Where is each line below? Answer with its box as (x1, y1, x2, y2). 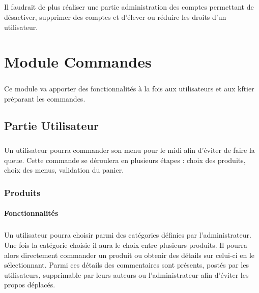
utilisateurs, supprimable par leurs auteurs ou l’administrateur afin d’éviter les (4, 269, 249, 280)
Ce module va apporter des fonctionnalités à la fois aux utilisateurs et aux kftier (4, 83, 254, 93)
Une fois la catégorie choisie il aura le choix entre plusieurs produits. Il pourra (4, 240, 247, 250)
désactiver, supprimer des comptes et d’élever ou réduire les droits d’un (4, 11, 226, 22)
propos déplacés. (4, 279, 55, 290)
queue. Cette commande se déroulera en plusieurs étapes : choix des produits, (4, 154, 246, 165)
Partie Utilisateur (4, 118, 99, 134)
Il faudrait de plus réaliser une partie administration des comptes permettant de (4, 2, 254, 12)
